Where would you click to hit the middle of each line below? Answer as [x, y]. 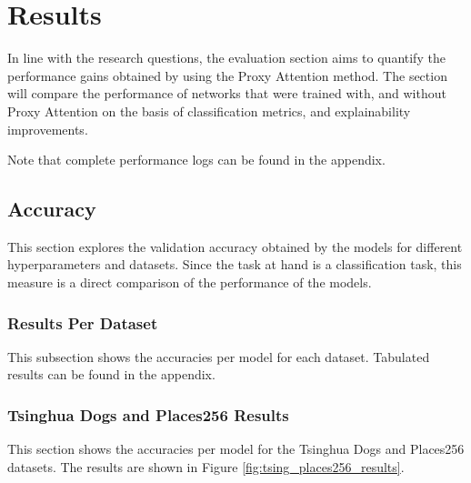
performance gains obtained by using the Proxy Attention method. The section [227, 75]
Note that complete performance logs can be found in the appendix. [196, 160]
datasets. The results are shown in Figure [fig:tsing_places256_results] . [206, 466]
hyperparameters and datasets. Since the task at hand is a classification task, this [235, 264]
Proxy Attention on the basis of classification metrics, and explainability [209, 111]
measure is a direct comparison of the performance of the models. [190, 282]
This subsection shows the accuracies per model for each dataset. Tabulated [219, 356]
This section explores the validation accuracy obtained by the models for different [235, 246]
